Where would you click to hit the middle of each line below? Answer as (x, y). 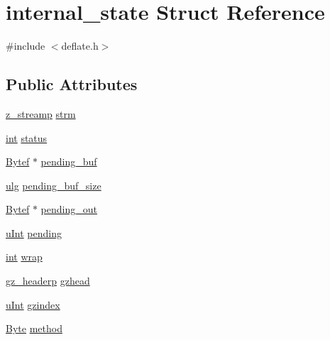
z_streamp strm (41, 113)
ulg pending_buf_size (54, 185)
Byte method (34, 328)
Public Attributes (72, 84)
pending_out (69, 209)
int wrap (24, 257)
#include (26, 46)
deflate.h (80, 46)
